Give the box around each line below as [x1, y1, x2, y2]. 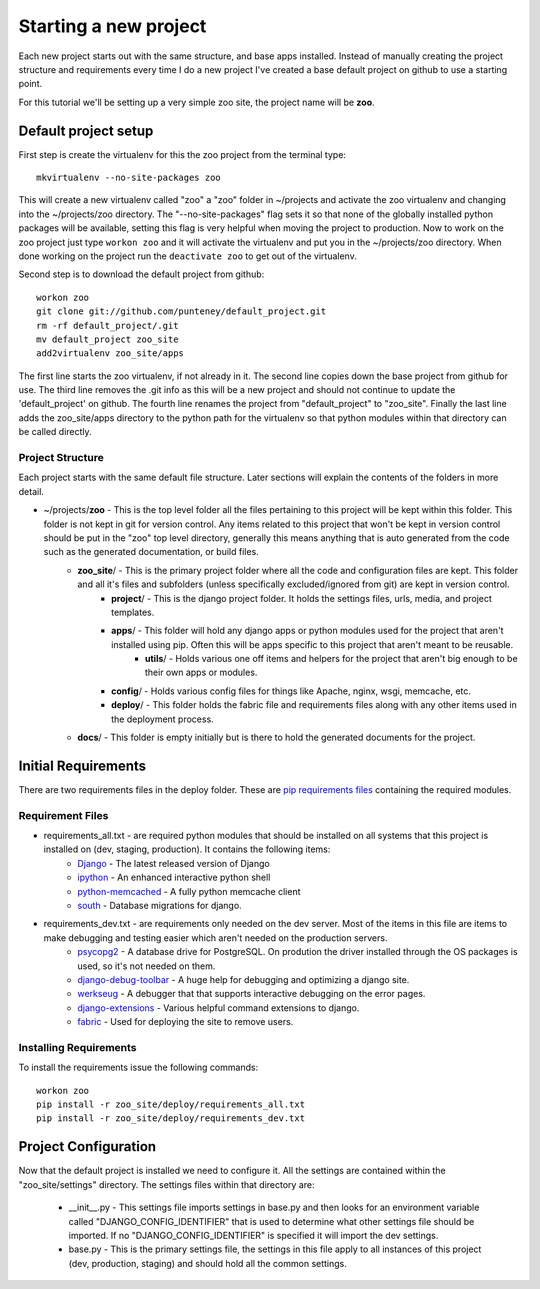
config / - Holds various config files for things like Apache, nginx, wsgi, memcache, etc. [111, 685, 472, 697]
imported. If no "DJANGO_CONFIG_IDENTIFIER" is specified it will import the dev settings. [68, 1229, 439, 1241]
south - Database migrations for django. [77, 900, 242, 912]
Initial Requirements [18, 757, 147, 774]
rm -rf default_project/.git [36, 320, 179, 331]
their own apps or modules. [145, 666, 258, 679]
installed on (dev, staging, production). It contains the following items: [43, 843, 331, 855]
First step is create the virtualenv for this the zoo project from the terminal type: [18, 148, 347, 160]
